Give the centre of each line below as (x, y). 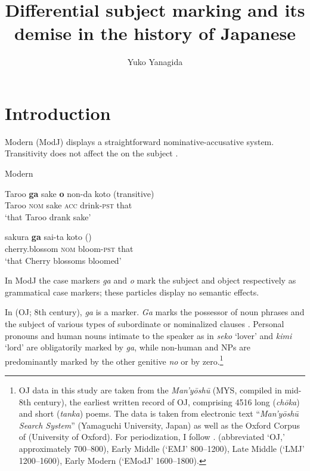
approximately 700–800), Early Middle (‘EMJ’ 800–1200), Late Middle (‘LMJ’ (162, 448)
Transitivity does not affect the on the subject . (92, 153)
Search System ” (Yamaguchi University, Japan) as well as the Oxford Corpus (159, 425)
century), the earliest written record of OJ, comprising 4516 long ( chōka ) (167, 401)
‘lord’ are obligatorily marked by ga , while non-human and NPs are (128, 347)
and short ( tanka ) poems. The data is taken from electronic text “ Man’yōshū (159, 413)
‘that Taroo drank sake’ (48, 216)
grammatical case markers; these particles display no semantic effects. (132, 292)
